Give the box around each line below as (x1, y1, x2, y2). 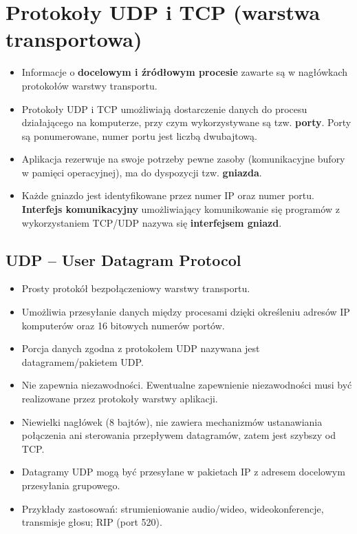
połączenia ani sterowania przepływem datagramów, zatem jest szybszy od (21, 428, 336, 442)
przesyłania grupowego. (21, 477, 120, 492)
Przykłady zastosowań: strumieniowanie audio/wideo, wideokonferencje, (21, 501, 324, 515)
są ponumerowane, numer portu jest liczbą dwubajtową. (21, 128, 257, 143)
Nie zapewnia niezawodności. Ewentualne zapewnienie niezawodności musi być (21, 378, 352, 392)
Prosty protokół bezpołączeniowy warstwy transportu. (21, 281, 250, 296)
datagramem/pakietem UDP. (21, 354, 144, 369)
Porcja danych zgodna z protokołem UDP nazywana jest (21, 341, 260, 356)
